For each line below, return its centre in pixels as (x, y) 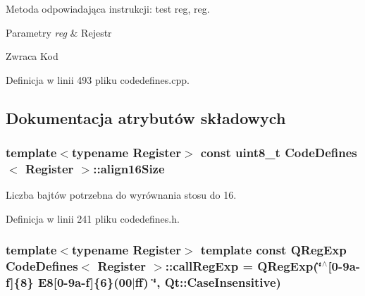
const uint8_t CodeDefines (279, 153)
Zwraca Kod (32, 56)
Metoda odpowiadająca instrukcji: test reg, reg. (108, 8)
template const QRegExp (273, 250)
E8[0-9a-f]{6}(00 (85, 282)
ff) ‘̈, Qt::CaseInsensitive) (208, 282)
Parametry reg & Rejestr (59, 32)
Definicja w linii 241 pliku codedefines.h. (93, 218)
